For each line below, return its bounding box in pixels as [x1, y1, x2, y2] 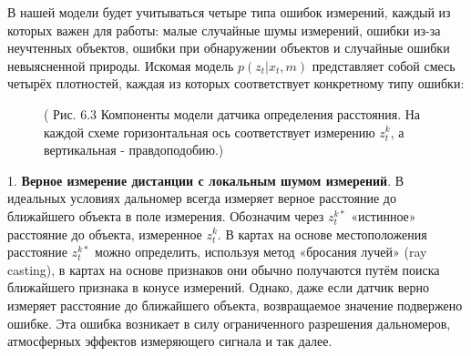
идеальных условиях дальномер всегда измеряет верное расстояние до [7, 188, 396, 208]
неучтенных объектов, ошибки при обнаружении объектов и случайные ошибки [7, 38, 450, 57]
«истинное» [351, 206, 416, 225]
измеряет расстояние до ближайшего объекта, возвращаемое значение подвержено [7, 295, 463, 314]
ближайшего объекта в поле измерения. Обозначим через [7, 206, 324, 225]
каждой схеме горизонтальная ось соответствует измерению [44, 122, 375, 141]
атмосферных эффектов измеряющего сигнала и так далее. [7, 331, 333, 351]
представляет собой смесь [312, 56, 456, 75]
